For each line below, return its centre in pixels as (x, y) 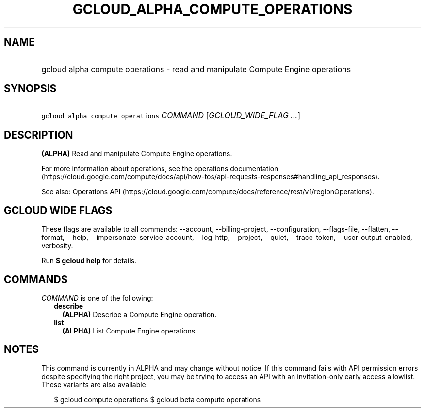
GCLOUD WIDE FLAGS (58, 210)
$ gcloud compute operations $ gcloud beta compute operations (157, 399)
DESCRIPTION (39, 135)
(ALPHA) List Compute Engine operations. (130, 331)
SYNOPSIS (30, 89)
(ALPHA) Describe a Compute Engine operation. (139, 314)
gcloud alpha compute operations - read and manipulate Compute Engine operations (196, 69)
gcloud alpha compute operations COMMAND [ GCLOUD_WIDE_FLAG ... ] (171, 116)
